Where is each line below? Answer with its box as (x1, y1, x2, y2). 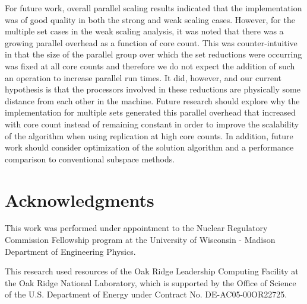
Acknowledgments (5, 187, 154, 212)
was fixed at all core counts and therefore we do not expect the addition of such (5, 59, 295, 72)
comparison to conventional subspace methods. (5, 152, 175, 165)
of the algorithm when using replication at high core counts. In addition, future (5, 129, 293, 142)
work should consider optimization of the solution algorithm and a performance (5, 141, 294, 153)
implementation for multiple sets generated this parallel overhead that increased (5, 106, 296, 119)
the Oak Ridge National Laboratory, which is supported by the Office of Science (5, 276, 296, 289)
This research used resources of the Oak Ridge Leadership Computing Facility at (5, 265, 299, 277)
